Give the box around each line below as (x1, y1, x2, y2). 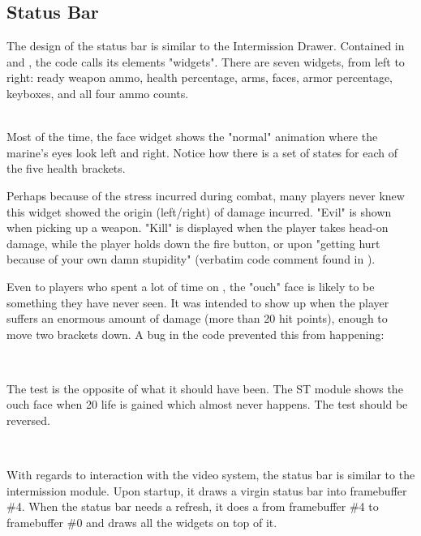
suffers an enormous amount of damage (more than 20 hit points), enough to (6, 310, 388, 327)
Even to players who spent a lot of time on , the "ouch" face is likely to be (6, 277, 375, 294)
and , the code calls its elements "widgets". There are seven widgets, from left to (6, 53, 405, 70)
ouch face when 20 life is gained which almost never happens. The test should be (6, 396, 408, 413)
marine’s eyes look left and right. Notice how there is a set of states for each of (6, 144, 397, 161)
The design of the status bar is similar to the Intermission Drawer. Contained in (6, 37, 405, 54)
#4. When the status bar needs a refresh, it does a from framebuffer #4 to (6, 498, 379, 515)
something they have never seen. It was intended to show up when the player (6, 294, 389, 311)
